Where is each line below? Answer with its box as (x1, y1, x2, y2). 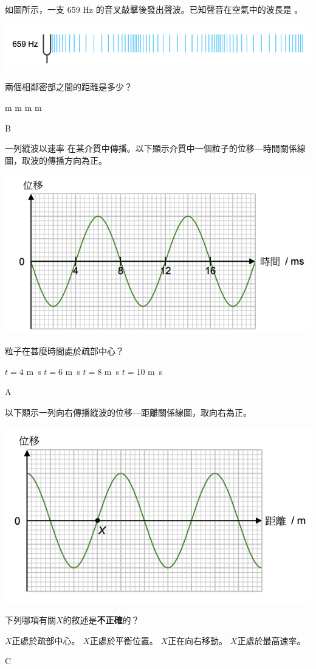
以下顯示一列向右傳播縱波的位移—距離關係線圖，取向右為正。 (5, 405, 252, 418)
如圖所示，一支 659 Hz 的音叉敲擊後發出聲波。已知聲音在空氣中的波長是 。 (5, 3, 303, 15)
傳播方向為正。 (47, 153, 107, 166)
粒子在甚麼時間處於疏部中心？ (5, 344, 124, 357)
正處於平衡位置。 (89, 634, 158, 646)
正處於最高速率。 (237, 634, 306, 646)
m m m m (5, 100, 42, 113)
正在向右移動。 (168, 634, 228, 646)
